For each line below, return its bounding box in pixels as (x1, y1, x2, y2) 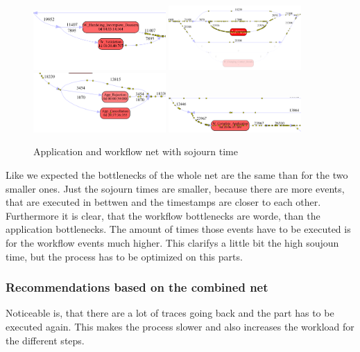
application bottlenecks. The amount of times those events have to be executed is (6, 222, 351, 236)
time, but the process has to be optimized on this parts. (6, 249, 243, 263)
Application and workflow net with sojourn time (33, 144, 238, 159)
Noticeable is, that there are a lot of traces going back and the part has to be (6, 306, 334, 320)
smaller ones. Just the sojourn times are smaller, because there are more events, (6, 181, 345, 195)
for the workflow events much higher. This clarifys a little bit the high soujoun (6, 235, 339, 249)
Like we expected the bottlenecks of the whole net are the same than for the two (6, 167, 348, 182)
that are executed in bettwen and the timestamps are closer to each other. (6, 195, 321, 209)
